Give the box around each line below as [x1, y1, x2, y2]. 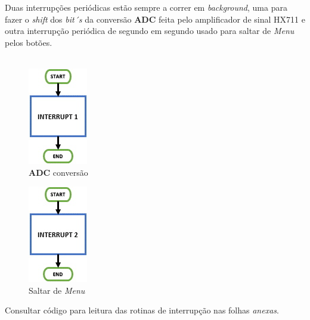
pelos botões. [5, 36, 52, 48]
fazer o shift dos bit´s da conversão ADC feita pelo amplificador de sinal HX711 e [5, 13, 305, 25]
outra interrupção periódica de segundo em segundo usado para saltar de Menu [5, 24, 294, 37]
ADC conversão [29, 166, 88, 178]
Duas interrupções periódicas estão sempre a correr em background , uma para [5, 1, 287, 13]
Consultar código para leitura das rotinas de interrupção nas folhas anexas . [5, 304, 279, 316]
